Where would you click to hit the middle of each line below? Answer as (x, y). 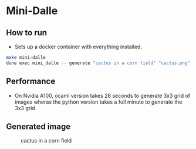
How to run (27, 33)
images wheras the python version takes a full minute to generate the (98, 102)
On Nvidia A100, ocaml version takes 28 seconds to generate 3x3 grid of (102, 95)
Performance (31, 82)
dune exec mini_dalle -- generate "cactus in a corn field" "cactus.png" (98, 63)
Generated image (38, 126)
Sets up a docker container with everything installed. (78, 47)
